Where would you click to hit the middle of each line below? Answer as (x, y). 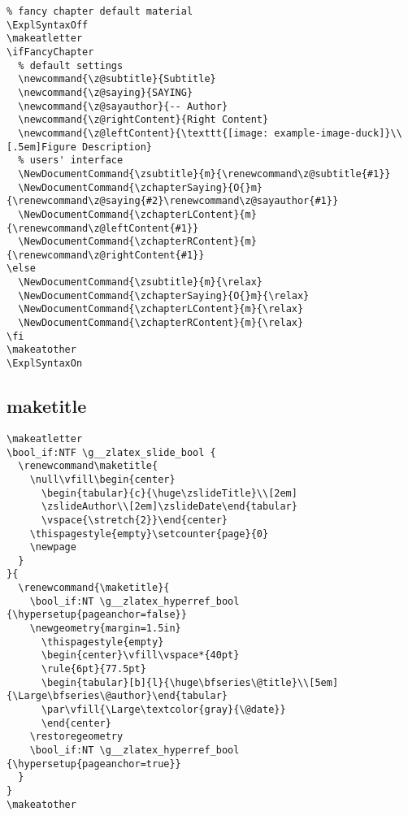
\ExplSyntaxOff (48, 25)
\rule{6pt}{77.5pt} (93, 669)
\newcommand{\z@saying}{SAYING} (106, 92)
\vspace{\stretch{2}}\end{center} (135, 520)
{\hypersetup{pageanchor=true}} (94, 764)
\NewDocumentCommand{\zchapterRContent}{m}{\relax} (161, 323)
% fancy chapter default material (100, 11)
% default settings (71, 65)
